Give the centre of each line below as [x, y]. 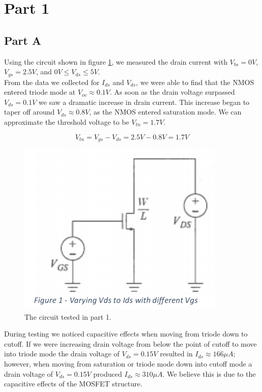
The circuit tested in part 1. [68, 316]
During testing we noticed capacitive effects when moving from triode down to [126, 334]
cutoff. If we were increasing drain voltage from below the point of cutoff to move [130, 343]
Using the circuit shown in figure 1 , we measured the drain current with [116, 61]
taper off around [29, 112]
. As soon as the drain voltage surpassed [172, 92]
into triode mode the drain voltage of [62, 354]
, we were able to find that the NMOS [195, 82]
